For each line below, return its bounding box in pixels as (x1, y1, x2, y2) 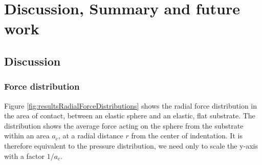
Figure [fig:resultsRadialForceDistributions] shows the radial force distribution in (4, 100, 257, 111)
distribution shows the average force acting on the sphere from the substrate (4, 120, 244, 131)
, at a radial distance (58, 130, 123, 141)
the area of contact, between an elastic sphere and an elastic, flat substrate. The (4, 110, 255, 121)
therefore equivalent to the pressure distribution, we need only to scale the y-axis (4, 140, 258, 151)
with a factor (4, 150, 45, 161)
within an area (4, 130, 50, 141)
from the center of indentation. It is (131, 130, 243, 141)
